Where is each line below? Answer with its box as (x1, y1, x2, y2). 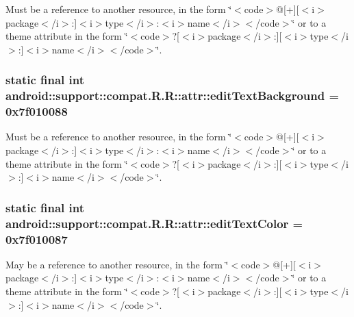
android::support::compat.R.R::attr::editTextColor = (5, 214, 303, 231)
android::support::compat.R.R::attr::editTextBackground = (5, 87, 340, 104)
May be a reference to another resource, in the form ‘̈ (5, 257, 229, 271)
